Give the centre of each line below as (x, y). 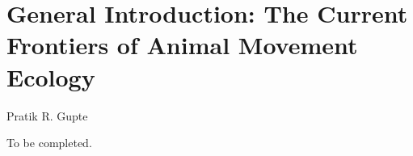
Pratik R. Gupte (47, 115)
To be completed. (49, 143)
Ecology (51, 76)
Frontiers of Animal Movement (182, 45)
